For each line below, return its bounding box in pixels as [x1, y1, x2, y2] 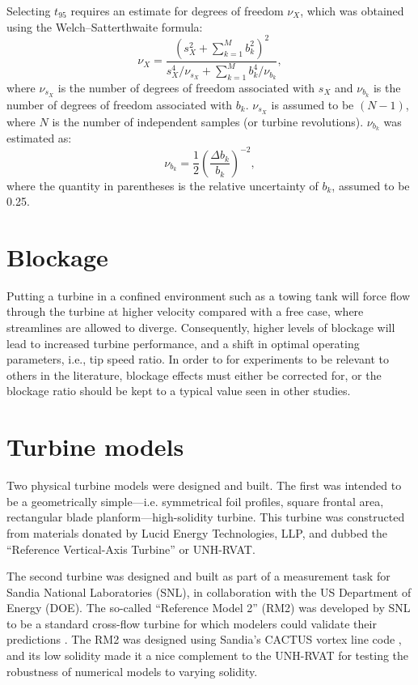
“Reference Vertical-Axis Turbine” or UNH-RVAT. [6, 540, 255, 557]
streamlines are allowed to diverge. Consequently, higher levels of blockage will [6, 319, 395, 336]
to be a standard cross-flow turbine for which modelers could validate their [6, 615, 377, 632]
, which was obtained [300, 2, 404, 19]
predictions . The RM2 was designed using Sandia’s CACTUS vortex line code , [6, 631, 402, 648]
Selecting [6, 2, 51, 19]
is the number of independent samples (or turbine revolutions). [52, 113, 364, 130]
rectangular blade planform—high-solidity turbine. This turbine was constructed [6, 508, 405, 525]
